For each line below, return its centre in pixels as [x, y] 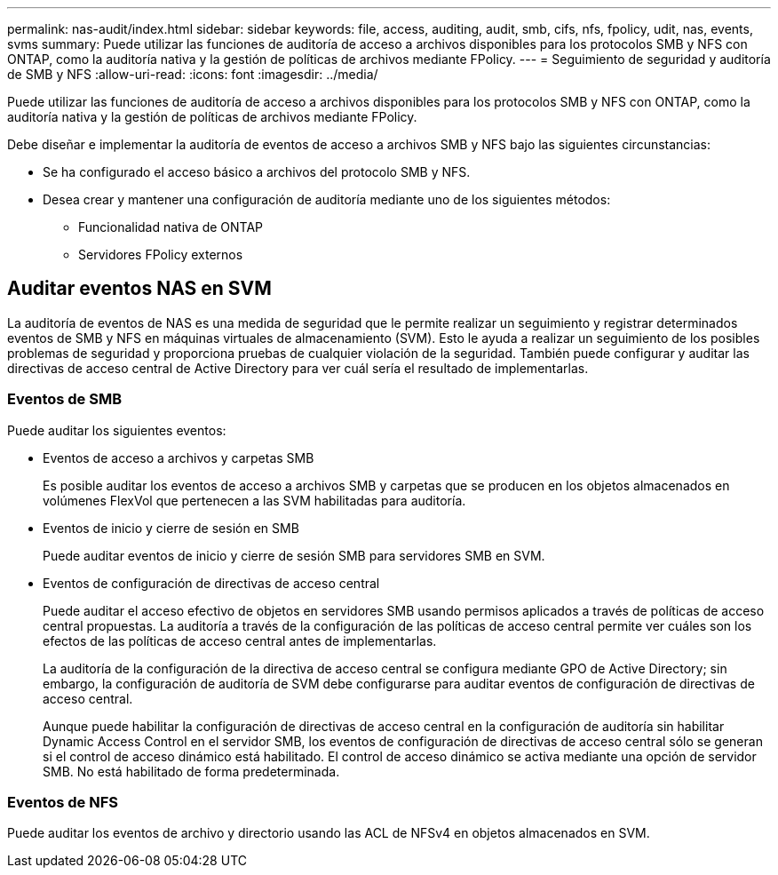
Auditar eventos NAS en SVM [139, 289]
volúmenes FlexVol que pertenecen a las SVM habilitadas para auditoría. [254, 500]
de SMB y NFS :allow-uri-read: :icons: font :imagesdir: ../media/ [193, 74]
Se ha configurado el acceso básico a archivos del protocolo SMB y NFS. [257, 172]
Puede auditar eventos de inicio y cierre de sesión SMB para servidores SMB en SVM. [294, 555]
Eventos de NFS [63, 802]
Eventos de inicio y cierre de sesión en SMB [171, 528]
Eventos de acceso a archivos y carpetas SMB [179, 457]
